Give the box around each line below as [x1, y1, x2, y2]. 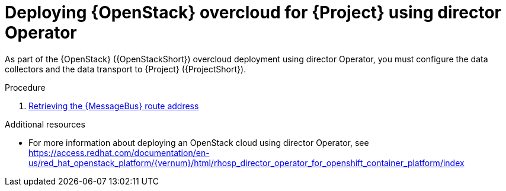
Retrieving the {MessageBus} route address [28, 100, 199, 111]
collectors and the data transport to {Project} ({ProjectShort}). [5, 63, 246, 74]
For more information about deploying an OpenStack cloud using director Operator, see [28, 137, 369, 148]
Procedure [5, 82, 46, 93]
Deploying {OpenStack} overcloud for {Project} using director [5, 2, 501, 23]
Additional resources [5, 119, 85, 129]
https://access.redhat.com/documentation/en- [28, 147, 210, 158]
